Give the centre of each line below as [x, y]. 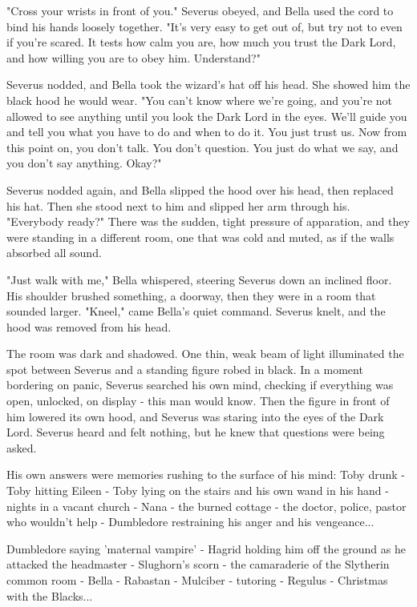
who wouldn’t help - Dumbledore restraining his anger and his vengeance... [190, 522]
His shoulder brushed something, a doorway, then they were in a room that [191, 295]
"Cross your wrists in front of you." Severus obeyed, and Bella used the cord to [200, 10]
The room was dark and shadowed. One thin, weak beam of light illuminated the [205, 354]
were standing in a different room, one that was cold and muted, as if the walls [200, 237]
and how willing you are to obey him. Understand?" [134, 57]
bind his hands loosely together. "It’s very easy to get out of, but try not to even [204, 26]
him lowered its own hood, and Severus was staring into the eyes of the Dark [195, 416]
